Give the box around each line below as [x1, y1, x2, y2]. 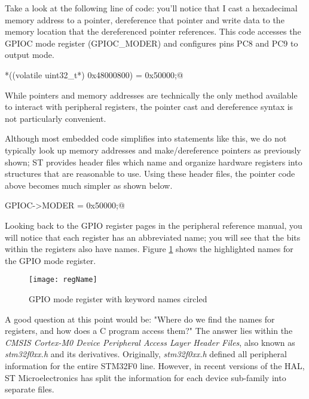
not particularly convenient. [5, 112, 106, 124]
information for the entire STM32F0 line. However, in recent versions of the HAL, [5, 359, 305, 372]
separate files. [5, 383, 54, 395]
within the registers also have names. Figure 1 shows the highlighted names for [5, 243, 293, 255]
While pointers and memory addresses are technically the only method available [5, 88, 298, 101]
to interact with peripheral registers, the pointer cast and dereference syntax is [5, 100, 293, 113]
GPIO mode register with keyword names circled [29, 292, 207, 305]
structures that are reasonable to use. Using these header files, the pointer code [5, 167, 295, 180]
